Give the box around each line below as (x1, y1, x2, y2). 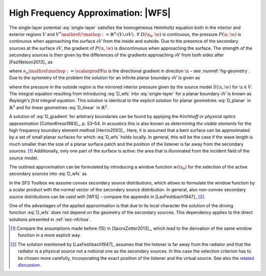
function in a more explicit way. (18, 232, 81, 238)
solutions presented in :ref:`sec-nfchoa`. (9, 216, 91, 222)
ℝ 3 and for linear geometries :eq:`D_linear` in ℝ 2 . (9, 104, 108, 110)
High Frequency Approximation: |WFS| (9, 7, 171, 18)
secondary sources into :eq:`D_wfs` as (9, 171, 87, 177)
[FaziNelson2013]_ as (9, 59, 53, 65)
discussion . (18, 262, 41, 268)
